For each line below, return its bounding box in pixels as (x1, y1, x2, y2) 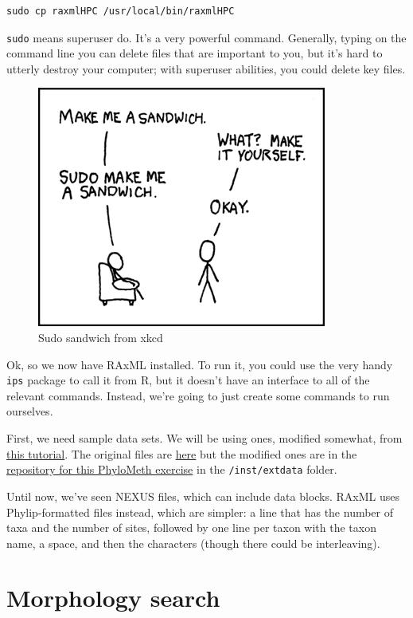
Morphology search (6, 581, 220, 614)
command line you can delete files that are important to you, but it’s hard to (6, 45, 383, 61)
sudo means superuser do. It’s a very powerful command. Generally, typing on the (6, 29, 407, 45)
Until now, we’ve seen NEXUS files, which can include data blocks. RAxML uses (6, 487, 400, 504)
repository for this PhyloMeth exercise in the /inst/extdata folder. (6, 461, 337, 478)
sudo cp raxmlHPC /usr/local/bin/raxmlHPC (6, 6, 235, 17)
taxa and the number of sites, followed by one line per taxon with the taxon (6, 519, 376, 536)
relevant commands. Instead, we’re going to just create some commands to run (6, 387, 390, 403)
